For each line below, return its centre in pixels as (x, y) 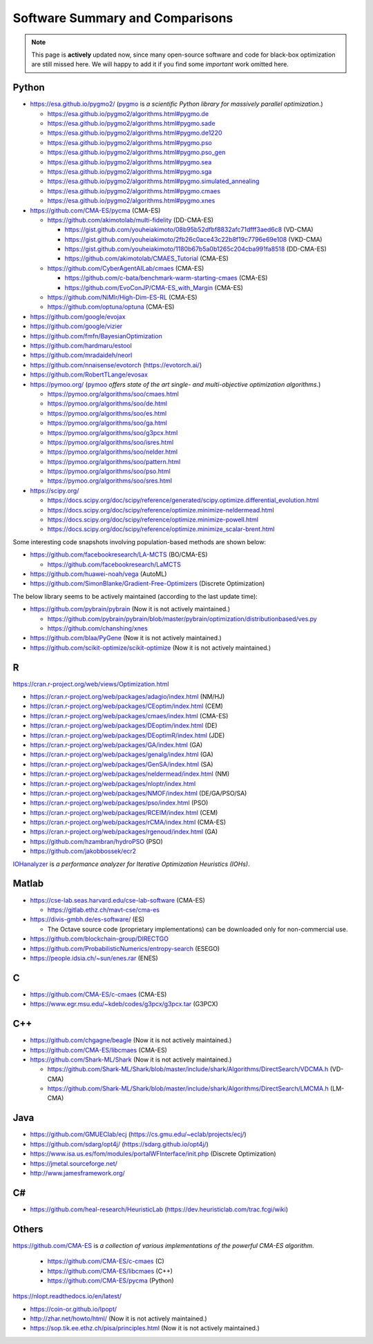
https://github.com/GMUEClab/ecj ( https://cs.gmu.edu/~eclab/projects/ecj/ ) (138, 1134)
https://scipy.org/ (55, 490)
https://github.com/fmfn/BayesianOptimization (96, 336)
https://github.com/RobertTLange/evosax (89, 375)
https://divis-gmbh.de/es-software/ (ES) (87, 919)
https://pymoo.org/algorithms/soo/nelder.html (113, 452)
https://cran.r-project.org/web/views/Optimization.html (91, 684)
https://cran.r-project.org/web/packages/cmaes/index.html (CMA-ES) (129, 716)
